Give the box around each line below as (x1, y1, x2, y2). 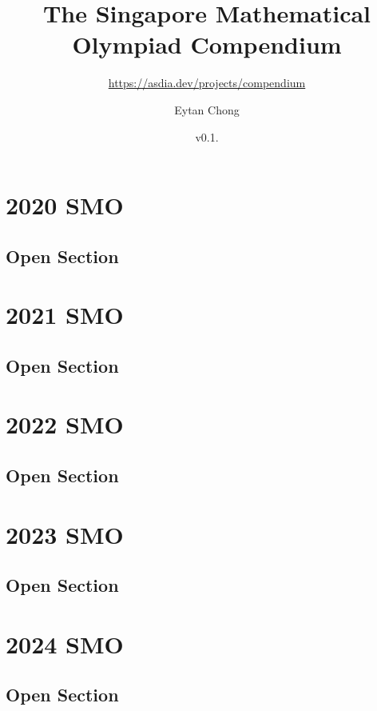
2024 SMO (6, 627, 124, 660)
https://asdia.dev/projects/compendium (108, 74, 306, 91)
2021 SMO (6, 298, 124, 331)
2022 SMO (6, 408, 124, 441)
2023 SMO (6, 517, 124, 550)
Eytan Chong (174, 101, 240, 118)
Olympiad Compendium (72, 28, 342, 61)
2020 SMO (6, 189, 124, 222)
